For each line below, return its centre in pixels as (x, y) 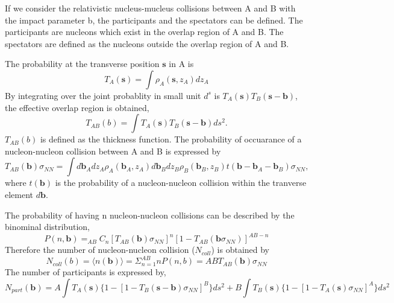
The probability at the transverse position (82, 64)
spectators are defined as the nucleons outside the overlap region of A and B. (147, 43)
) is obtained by (240, 250)
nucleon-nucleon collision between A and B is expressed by (113, 151)
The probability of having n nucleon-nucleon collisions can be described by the (150, 215)
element (19, 194)
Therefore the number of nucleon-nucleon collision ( (100, 250)
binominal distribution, (47, 227)
